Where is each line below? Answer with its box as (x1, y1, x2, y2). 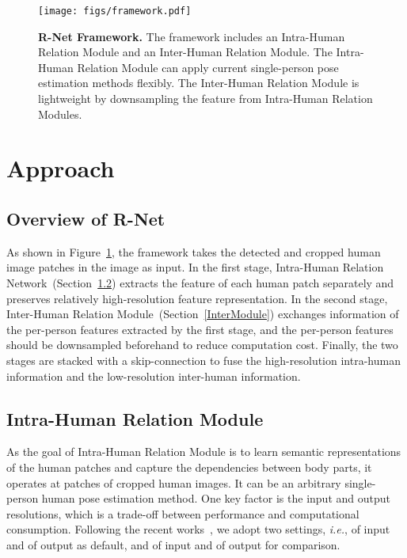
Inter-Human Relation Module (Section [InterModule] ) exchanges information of (6, 306, 399, 322)
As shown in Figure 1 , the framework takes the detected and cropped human (6, 243, 381, 260)
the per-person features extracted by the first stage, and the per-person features (6, 321, 394, 337)
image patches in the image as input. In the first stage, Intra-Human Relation (6, 259, 384, 275)
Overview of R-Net (6, 206, 165, 230)
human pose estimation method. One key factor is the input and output (41, 490, 390, 507)
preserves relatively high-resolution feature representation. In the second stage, (6, 290, 388, 306)
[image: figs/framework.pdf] (38, 6, 192, 17)
